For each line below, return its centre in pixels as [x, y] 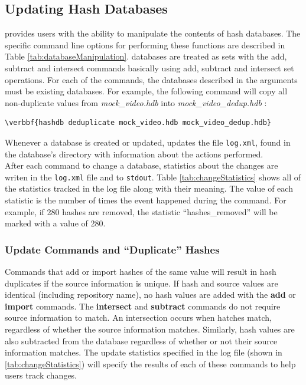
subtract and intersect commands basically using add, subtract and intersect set [149, 68]
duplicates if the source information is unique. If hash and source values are [141, 283]
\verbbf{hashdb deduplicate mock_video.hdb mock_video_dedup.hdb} [138, 123]
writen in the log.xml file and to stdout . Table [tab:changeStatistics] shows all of [153, 177]
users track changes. [41, 375]
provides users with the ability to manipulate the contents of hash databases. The [153, 33]
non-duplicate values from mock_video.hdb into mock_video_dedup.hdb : [136, 102]
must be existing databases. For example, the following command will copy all [146, 91]
